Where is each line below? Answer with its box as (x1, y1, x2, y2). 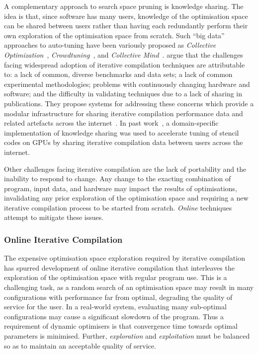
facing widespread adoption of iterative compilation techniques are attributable (4, 59, 245, 70)
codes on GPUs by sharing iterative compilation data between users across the (4, 137, 243, 147)
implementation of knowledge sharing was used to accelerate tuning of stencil (4, 127, 239, 138)
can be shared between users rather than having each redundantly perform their (4, 20, 248, 31)
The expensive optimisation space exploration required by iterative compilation (4, 253, 245, 263)
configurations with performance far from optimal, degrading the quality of (4, 291, 233, 302)
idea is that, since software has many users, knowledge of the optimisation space (4, 10, 248, 21)
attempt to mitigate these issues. (4, 212, 104, 222)
